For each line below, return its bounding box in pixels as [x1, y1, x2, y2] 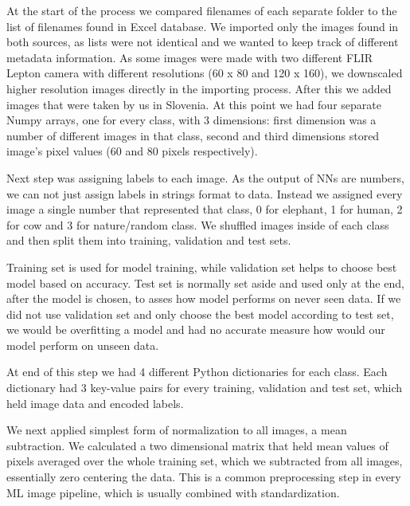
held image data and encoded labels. [6, 394, 184, 411]
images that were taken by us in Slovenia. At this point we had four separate [6, 96, 381, 112]
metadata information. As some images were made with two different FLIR [6, 49, 373, 65]
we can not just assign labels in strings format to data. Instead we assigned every [6, 185, 403, 202]
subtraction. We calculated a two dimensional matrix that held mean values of [6, 437, 389, 453]
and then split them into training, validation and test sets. [6, 232, 291, 249]
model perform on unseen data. [6, 336, 159, 353]
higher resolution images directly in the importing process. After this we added [6, 80, 392, 96]
